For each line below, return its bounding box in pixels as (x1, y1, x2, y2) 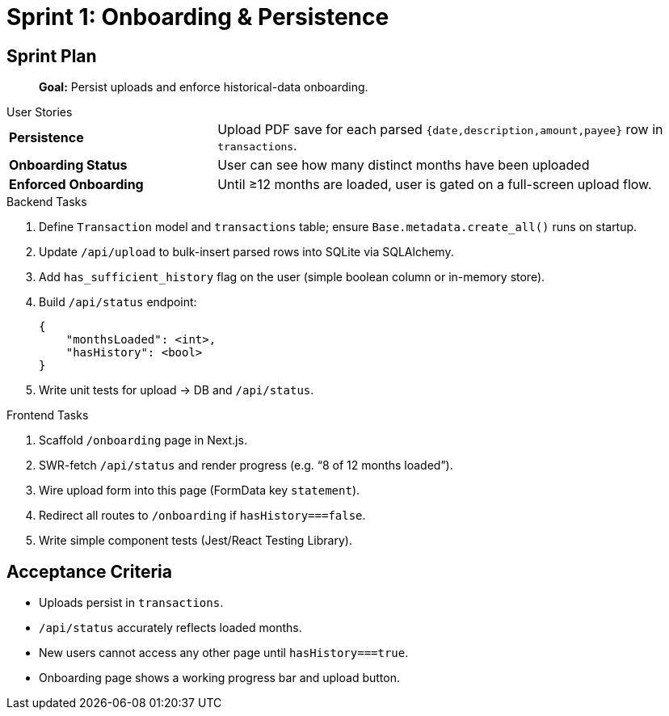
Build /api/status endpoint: (39, 295, 197, 310)
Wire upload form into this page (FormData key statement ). (39, 483, 360, 498)
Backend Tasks (6, 195, 87, 209)
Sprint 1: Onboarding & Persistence (6, 3, 389, 31)
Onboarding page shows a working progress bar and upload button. (39, 671, 400, 685)
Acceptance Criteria (6, 561, 172, 582)
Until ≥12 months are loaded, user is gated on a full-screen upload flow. (217, 176, 652, 193)
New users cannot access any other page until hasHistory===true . (39, 646, 409, 660)
